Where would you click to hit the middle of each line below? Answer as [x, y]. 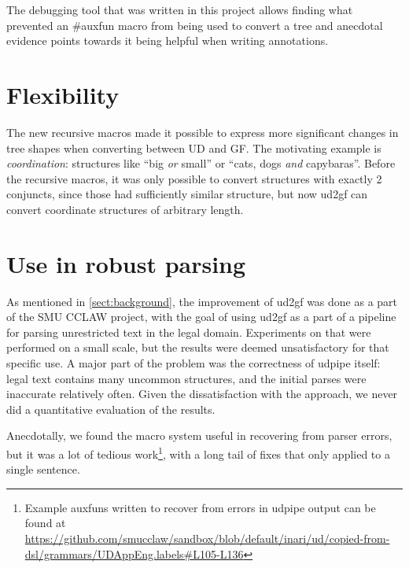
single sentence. [43, 469]
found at [45, 523]
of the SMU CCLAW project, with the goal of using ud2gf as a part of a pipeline [201, 317]
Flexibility [63, 94]
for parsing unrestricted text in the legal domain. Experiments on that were [189, 332]
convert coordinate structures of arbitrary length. [125, 209]
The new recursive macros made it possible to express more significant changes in [203, 132]
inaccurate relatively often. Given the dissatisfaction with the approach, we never [202, 394]
